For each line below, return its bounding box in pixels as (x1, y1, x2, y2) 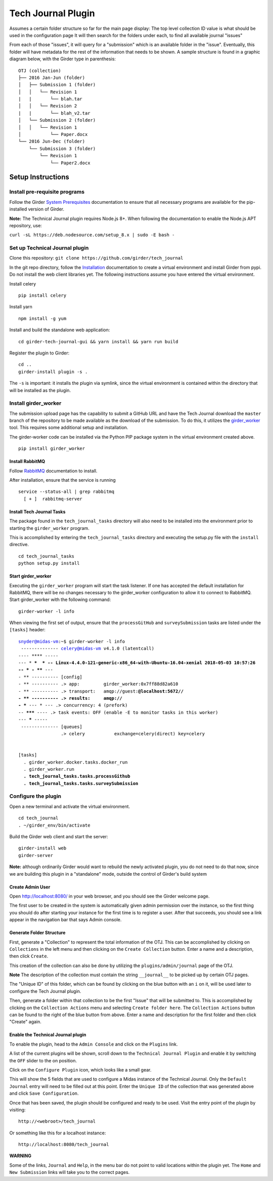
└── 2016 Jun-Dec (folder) (18, 138, 85, 145)
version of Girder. (28, 206, 64, 212)
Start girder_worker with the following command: (9, 596, 111, 603)
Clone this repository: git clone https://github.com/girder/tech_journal (9, 255, 184, 261)
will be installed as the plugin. (9, 387, 71, 393)
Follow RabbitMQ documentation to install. (9, 468, 98, 474)
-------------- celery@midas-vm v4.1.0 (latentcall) (21, 646, 154, 652)
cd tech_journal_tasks (18, 553, 75, 559)
